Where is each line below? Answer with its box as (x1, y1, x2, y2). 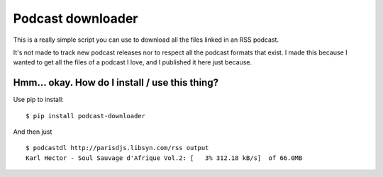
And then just (13, 127, 52, 136)
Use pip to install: (13, 96, 64, 104)
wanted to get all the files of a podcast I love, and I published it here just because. (13, 58, 252, 67)
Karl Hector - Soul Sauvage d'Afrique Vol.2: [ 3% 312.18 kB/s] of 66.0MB (26, 154, 303, 162)
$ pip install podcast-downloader (26, 112, 145, 120)
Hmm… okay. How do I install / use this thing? (13, 76, 219, 88)
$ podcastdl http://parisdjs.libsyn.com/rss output (26, 144, 209, 152)
